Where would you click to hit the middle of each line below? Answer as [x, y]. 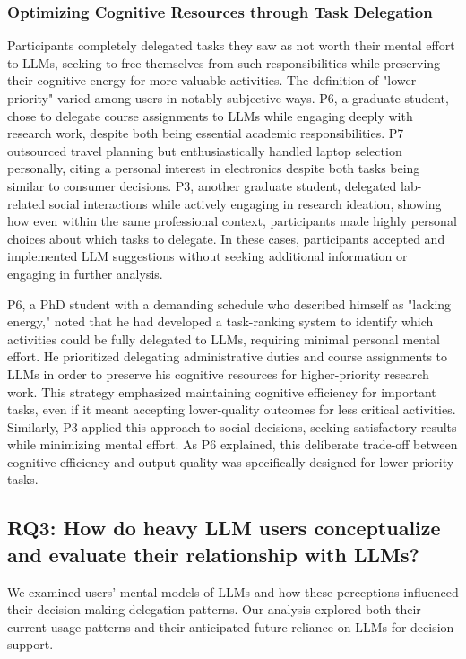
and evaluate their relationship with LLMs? [213, 554]
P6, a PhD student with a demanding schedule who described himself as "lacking [229, 303]
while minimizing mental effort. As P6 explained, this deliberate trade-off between [233, 444]
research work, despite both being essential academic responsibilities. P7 [206, 133]
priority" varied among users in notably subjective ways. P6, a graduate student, [228, 98]
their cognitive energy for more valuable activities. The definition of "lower [212, 80]
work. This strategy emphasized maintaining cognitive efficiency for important [222, 391]
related [26, 203]
